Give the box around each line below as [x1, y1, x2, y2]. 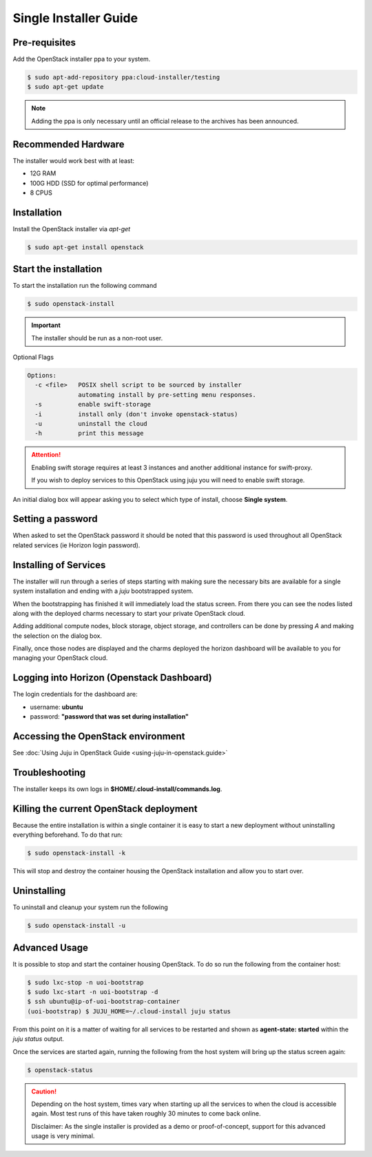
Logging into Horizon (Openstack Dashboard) [12, 672, 213, 683]
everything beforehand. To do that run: [12, 830, 123, 839]
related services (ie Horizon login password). [12, 541, 141, 549]
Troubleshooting [12, 766, 86, 778]
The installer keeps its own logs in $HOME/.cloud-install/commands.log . [12, 784, 223, 793]
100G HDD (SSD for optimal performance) [30, 179, 149, 187]
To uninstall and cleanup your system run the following [12, 903, 168, 911]
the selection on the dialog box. [12, 632, 103, 640]
